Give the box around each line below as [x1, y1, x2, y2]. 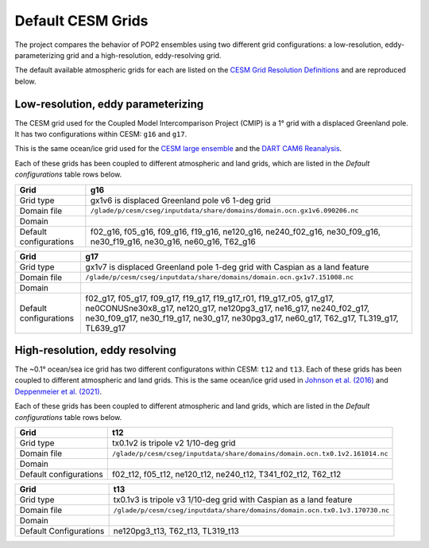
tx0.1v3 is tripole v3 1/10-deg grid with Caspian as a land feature [113, 494, 353, 505]
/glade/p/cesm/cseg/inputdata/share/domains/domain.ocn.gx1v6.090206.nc [90, 207, 359, 215]
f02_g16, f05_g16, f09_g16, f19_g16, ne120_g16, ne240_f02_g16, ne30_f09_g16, [90, 226, 381, 237]
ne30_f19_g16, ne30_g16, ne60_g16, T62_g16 [90, 235, 256, 247]
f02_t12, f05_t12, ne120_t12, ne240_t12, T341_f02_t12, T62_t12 [111, 469, 342, 480]
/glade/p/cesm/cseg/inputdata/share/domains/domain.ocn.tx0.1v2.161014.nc [111, 449, 388, 457]
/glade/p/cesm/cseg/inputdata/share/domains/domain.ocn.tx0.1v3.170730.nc [113, 506, 390, 515]
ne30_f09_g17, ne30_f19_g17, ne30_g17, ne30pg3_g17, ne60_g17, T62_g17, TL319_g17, [85, 313, 399, 324]
